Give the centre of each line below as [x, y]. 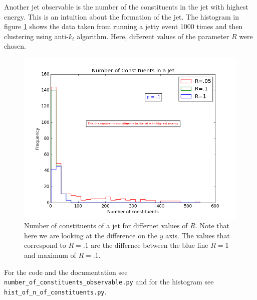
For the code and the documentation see [66, 272]
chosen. [15, 46]
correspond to [45, 245]
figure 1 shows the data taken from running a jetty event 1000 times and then [123, 26]
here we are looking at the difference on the [91, 235]
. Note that [212, 226]
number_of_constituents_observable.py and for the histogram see [109, 282]
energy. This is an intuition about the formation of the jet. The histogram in [121, 16]
